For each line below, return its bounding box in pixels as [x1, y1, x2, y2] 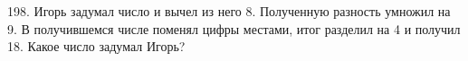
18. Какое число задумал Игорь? [7, 37, 186, 56]
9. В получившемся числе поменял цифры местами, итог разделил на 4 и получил [7, 19, 461, 38]
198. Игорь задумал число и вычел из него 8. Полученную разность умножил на [7, 2, 451, 20]
